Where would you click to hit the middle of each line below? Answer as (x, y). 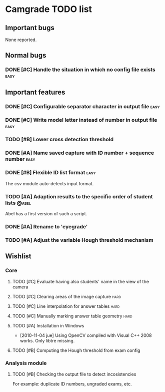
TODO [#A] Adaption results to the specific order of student (79, 196)
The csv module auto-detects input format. (49, 183)
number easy (20, 159)
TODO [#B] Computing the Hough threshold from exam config (76, 350)
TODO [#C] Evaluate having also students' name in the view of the (80, 281)
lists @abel (18, 203)
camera (20, 287)
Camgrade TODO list (49, 9)
